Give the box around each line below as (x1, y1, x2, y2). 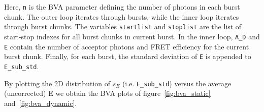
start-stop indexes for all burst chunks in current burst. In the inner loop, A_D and (4, 31, 260, 41)
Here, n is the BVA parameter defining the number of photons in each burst (4, 2, 240, 12)
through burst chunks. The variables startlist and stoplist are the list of (4, 21, 242, 32)
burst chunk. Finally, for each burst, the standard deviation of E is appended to (4, 51, 251, 62)
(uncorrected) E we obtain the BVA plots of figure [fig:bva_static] (4, 88, 211, 98)
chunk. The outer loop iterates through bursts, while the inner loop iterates (4, 11, 239, 22)
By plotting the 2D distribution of (4, 78, 110, 88)
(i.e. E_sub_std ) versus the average (122, 78, 232, 88)
